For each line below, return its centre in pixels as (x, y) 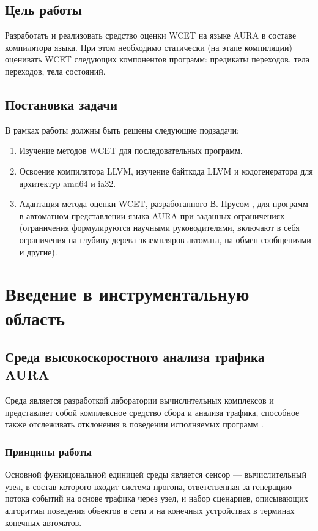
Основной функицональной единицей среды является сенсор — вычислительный (156, 474)
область (35, 318)
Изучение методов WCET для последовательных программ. (131, 150)
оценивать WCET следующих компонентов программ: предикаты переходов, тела (157, 59)
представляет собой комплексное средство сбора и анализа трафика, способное (152, 412)
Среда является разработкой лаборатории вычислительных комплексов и (139, 400)
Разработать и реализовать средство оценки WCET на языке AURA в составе (151, 35)
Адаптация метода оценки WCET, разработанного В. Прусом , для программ (164, 204)
